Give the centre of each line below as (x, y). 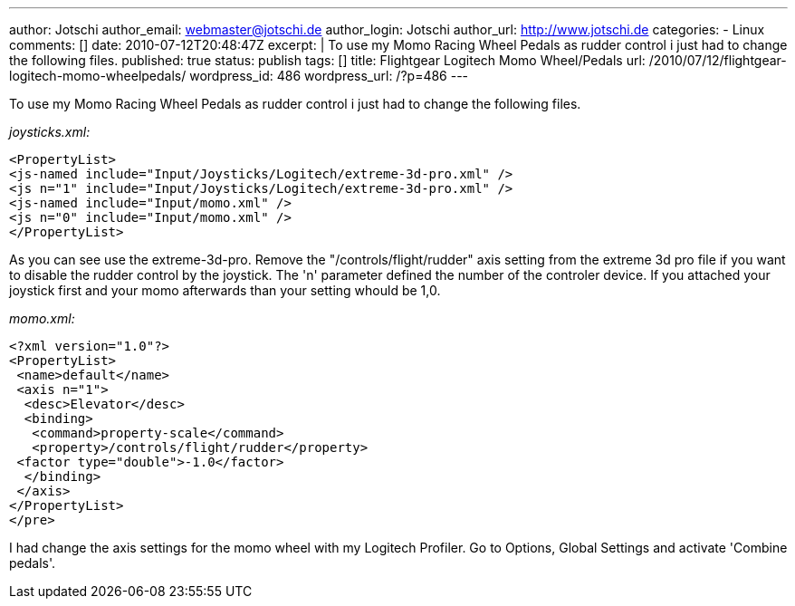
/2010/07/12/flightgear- (718, 60)
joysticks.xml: (50, 132)
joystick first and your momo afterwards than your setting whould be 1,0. (225, 290)
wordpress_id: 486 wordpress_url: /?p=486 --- (329, 76)
